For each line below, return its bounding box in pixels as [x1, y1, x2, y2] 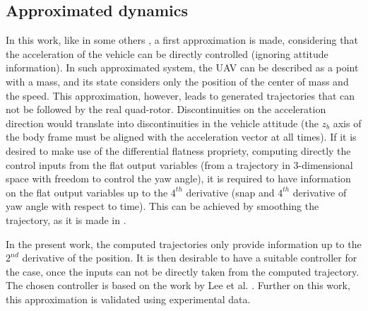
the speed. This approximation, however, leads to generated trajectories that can [6, 88, 355, 102]
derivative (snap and [186, 184, 275, 199]
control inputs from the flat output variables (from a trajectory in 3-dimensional [6, 157, 353, 172]
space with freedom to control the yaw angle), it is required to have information [6, 171, 351, 186]
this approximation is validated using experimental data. [6, 291, 251, 306]
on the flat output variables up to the [6, 184, 168, 199]
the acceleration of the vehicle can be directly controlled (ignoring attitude [6, 46, 328, 61]
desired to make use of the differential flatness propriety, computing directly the [6, 143, 351, 158]
